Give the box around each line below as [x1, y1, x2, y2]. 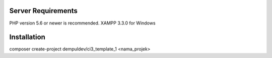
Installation [9, 33, 45, 41]
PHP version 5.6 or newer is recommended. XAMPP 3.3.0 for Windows [9, 20, 156, 26]
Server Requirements [9, 6, 78, 15]
